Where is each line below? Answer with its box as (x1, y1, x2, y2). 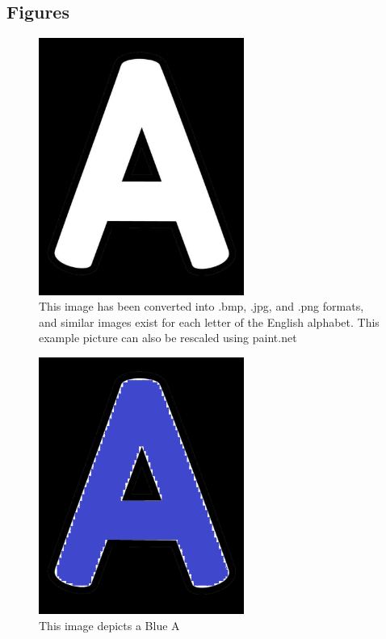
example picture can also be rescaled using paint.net (39, 329, 297, 346)
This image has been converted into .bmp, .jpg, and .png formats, (39, 298, 364, 315)
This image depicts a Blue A (39, 616, 180, 633)
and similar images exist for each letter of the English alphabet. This (39, 313, 380, 330)
